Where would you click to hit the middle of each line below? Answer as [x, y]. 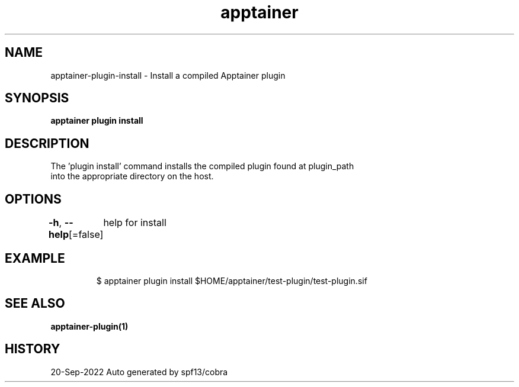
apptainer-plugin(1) [89, 326]
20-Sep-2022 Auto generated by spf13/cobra [139, 372]
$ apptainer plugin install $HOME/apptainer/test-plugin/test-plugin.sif [232, 280]
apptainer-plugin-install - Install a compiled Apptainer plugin [168, 75]
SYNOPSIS [37, 98]
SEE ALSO [35, 304]
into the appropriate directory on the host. [132, 176]
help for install [135, 223]
